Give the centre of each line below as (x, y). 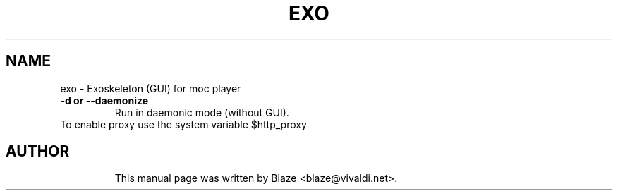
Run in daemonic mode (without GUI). (202, 112)
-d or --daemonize (104, 100)
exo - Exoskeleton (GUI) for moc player (151, 88)
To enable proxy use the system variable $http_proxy (183, 124)
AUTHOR (38, 152)
